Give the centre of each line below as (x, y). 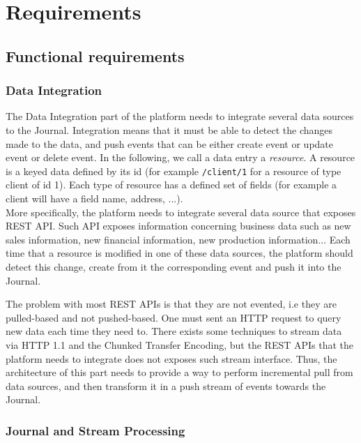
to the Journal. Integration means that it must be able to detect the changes (169, 129)
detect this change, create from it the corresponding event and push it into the (174, 266)
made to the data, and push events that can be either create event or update (170, 143)
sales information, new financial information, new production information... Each (178, 239)
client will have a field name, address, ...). (94, 198)
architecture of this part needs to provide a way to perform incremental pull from (179, 372)
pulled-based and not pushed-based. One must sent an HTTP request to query (174, 317)
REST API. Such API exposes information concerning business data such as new (178, 226)
